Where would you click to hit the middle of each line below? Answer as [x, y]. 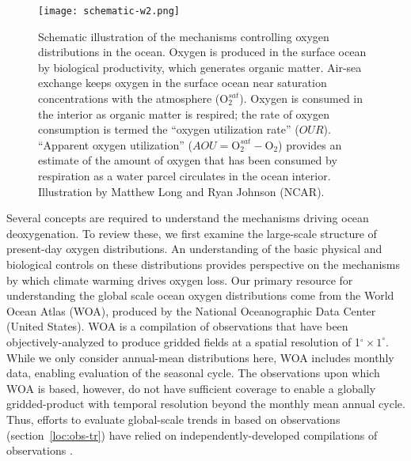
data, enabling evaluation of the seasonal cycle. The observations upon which [193, 373]
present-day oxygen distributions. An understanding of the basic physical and [194, 249]
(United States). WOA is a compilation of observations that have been [177, 326]
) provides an [310, 144]
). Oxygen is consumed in [301, 98]
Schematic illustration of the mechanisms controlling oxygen [184, 36]
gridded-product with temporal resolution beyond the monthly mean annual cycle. [206, 404]
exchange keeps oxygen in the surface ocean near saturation [183, 83]
